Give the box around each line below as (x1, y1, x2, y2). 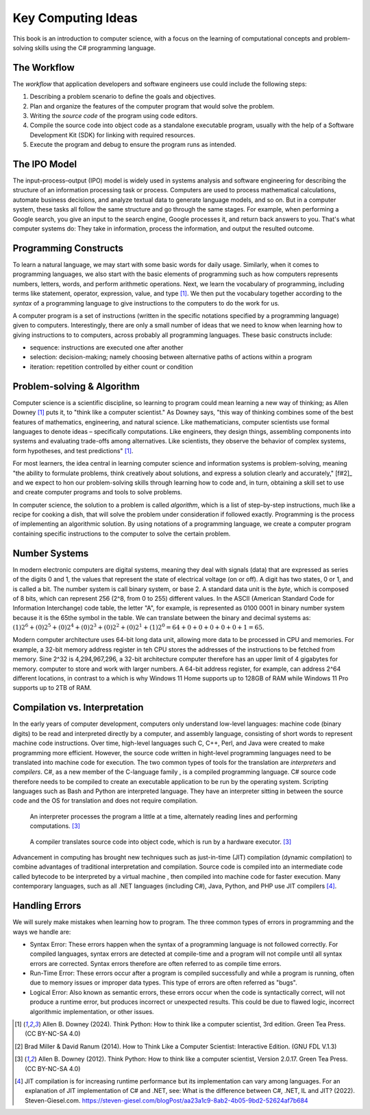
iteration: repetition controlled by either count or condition (29, 363, 193, 371)
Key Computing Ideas (12, 10, 138, 25)
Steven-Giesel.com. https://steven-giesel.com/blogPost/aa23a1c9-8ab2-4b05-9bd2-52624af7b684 (25, 1096, 308, 1105)
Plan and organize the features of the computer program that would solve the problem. (29, 102, 275, 110)
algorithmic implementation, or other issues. (29, 1007, 154, 1015)
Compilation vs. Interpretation (12, 702, 144, 713)
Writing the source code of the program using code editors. (29, 112, 198, 120)
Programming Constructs (12, 242, 123, 254)
